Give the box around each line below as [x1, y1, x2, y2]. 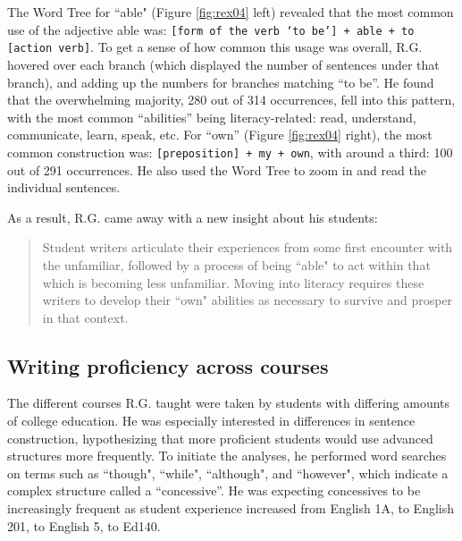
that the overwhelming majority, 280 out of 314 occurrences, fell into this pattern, [7, 90, 456, 109]
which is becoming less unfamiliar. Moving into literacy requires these [42, 273, 424, 292]
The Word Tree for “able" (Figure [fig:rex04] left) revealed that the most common [7, 3, 454, 21]
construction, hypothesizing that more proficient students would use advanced [7, 428, 433, 447]
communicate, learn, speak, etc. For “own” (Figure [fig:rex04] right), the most [7, 125, 433, 144]
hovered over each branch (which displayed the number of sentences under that [7, 55, 440, 73]
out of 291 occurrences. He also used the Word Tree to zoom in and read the [7, 160, 426, 179]
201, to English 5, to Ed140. [7, 516, 161, 535]
